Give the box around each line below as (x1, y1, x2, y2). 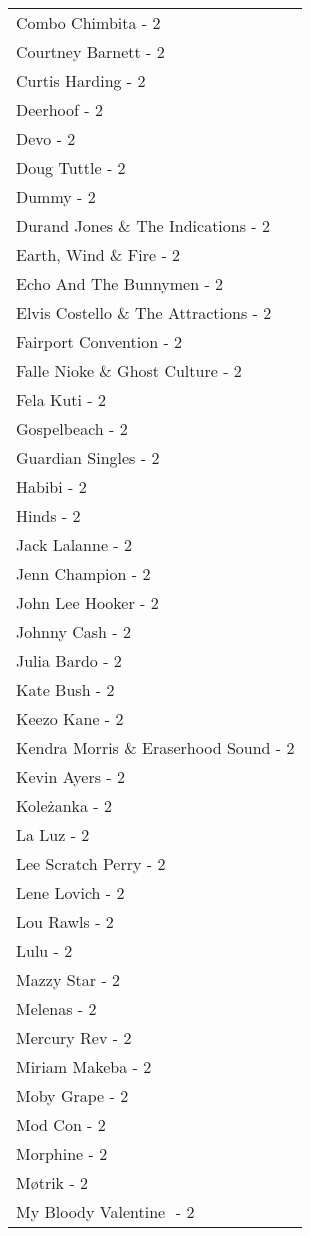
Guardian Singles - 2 (16, 446, 160, 469)
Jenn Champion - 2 (16, 562, 151, 585)
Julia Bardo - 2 (16, 649, 122, 672)
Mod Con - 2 (16, 1113, 106, 1136)
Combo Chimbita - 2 (16, 11, 161, 34)
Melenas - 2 (16, 997, 97, 1020)
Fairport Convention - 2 (16, 330, 183, 353)
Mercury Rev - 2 (16, 1026, 132, 1049)
